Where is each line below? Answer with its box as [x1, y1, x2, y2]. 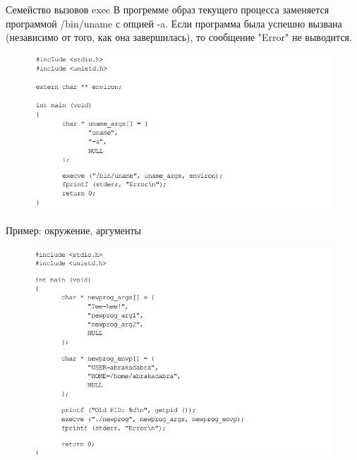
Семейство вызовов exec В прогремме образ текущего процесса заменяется [6, 2, 329, 16]
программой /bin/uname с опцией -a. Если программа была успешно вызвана [6, 16, 342, 30]
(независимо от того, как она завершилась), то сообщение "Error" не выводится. [6, 30, 352, 44]
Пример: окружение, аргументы [6, 223, 141, 238]
